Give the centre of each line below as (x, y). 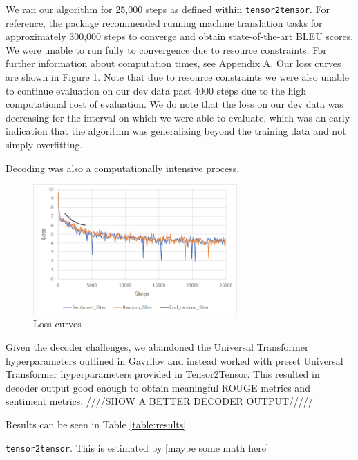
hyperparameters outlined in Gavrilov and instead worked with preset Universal (175, 360)
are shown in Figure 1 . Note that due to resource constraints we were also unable (177, 77)
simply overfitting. (44, 144)
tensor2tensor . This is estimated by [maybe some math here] (137, 447)
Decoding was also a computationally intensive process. (123, 167)
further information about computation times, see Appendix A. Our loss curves (173, 63)
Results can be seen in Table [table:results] (96, 424)
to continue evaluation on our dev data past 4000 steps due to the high (156, 90)
